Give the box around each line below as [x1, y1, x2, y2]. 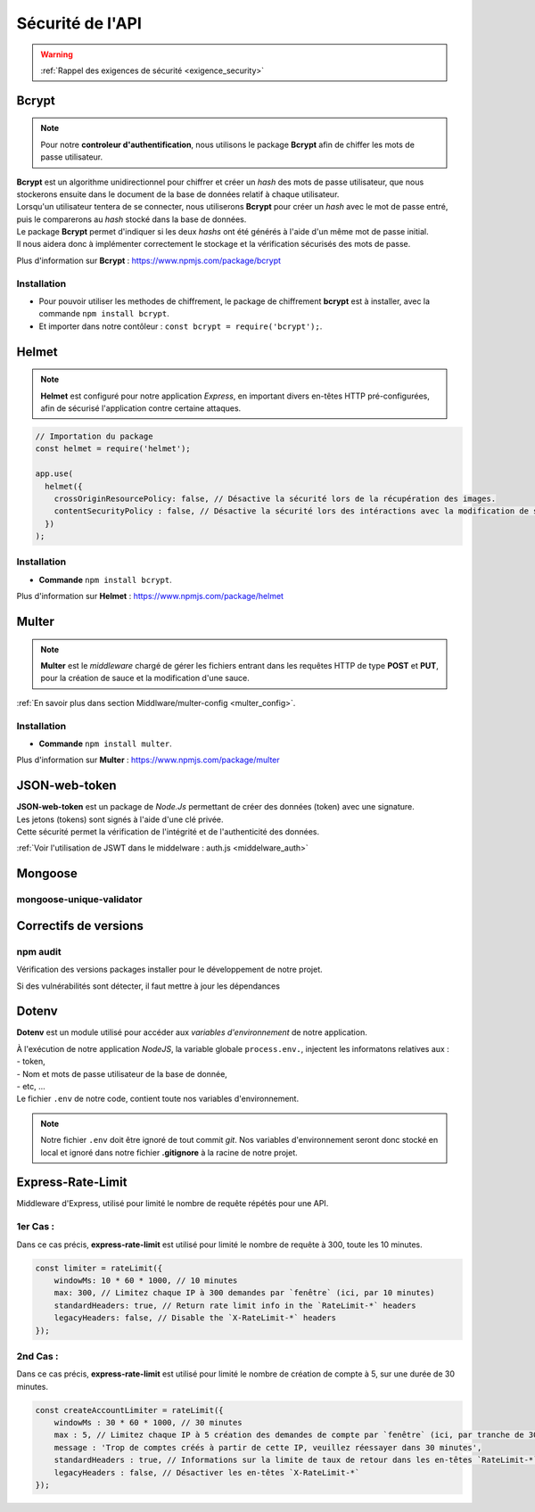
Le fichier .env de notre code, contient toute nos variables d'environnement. [16, 1093, 299, 1105]
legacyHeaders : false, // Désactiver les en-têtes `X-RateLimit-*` [53, 1467, 360, 1477]
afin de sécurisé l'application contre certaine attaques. [40, 402, 242, 414]
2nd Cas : [16, 1350, 59, 1362]
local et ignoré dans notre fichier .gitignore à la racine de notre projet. [40, 1146, 298, 1158]
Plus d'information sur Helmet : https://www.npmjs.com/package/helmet [16, 591, 284, 602]
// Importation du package [35, 431, 153, 441]
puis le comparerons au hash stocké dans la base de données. [16, 214, 247, 225]
